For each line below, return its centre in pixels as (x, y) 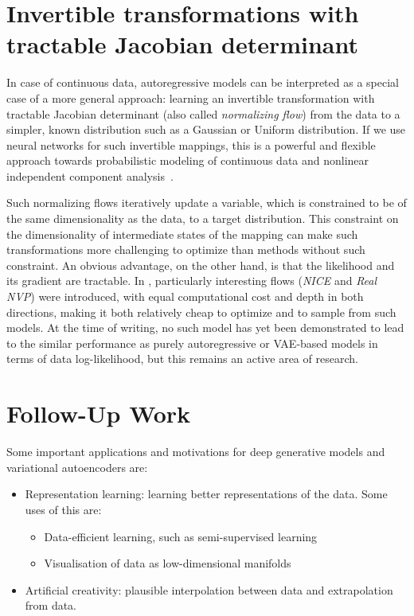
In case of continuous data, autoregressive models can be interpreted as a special (203, 82)
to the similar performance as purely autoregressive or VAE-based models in (192, 343)
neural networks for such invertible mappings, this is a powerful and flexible (191, 144)
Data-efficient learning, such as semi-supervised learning (181, 536)
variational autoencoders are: (77, 467)
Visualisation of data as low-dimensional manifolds (168, 563)
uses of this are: (63, 509)
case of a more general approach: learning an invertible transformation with (191, 97)
